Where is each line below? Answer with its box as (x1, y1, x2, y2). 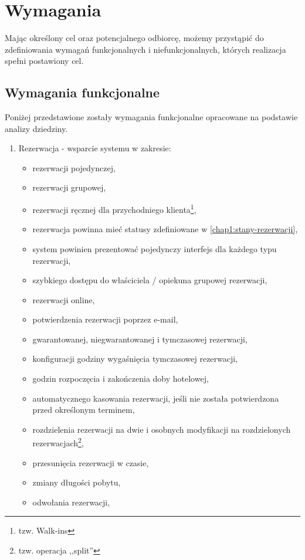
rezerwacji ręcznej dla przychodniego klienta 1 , (32, 202, 196, 215)
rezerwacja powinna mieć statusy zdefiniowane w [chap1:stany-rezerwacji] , (32, 223, 298, 235)
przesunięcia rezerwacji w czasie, (32, 456, 149, 469)
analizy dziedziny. (5, 122, 68, 134)
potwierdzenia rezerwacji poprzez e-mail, (32, 313, 178, 325)
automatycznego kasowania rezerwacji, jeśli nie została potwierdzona (32, 392, 279, 404)
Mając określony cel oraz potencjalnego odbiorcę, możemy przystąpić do (5, 32, 264, 44)
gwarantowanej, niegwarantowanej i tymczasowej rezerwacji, (32, 332, 248, 345)
